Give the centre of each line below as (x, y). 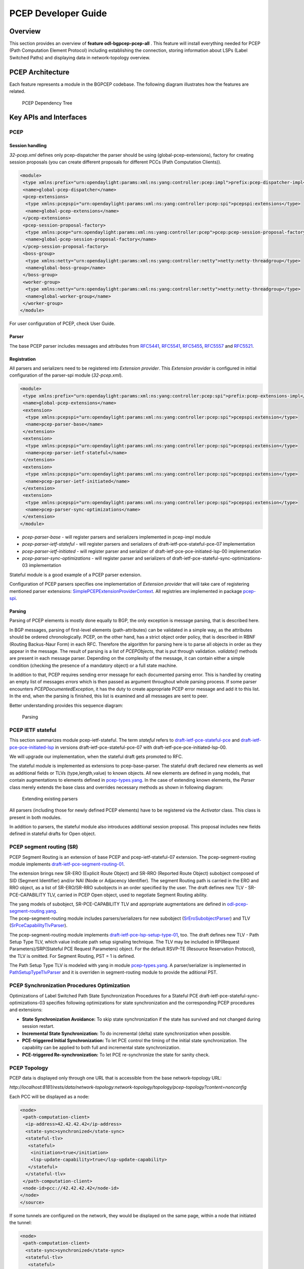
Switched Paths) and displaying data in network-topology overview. (80, 57)
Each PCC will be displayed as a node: (49, 1096)
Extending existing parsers (50, 798)
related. (17, 91)
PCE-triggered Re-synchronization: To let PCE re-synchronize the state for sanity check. (116, 1055)
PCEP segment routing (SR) (44, 847)
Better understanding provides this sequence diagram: (66, 705)
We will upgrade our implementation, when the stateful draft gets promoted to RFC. (96, 756)
